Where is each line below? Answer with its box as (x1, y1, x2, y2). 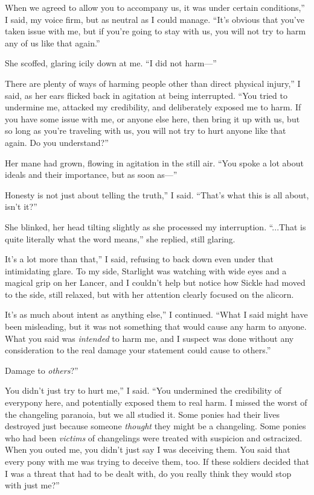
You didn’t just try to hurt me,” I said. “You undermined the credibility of (5, 384, 282, 397)
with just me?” (5, 479, 60, 491)
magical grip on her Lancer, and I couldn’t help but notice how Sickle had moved (5, 276, 306, 289)
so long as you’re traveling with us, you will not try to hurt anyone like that (5, 124, 286, 137)
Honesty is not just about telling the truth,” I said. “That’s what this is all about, (5, 188, 309, 201)
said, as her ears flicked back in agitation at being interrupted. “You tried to (5, 89, 287, 101)
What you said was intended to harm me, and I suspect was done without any (5, 332, 294, 344)
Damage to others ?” (5, 364, 78, 376)
